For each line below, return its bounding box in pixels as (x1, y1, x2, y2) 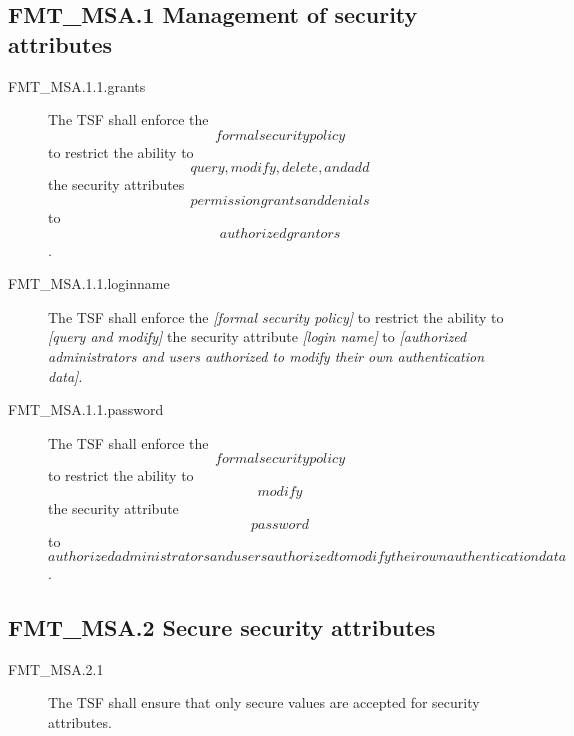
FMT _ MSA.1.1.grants (8, 75, 146, 96)
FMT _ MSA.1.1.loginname (8, 273, 170, 294)
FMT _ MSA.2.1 (8, 658, 104, 679)
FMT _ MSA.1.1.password (8, 399, 164, 420)
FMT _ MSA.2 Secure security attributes (8, 612, 436, 643)
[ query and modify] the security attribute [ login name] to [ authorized (48, 326, 467, 347)
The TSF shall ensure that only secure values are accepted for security (48, 692, 480, 713)
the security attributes (48, 174, 185, 195)
